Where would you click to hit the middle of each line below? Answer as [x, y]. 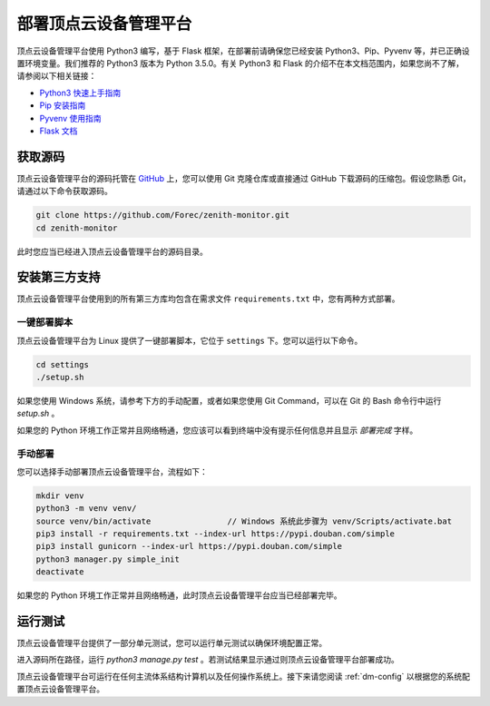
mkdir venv [60, 495]
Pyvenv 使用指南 [70, 118]
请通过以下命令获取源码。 [64, 191]
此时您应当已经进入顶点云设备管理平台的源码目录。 [112, 251]
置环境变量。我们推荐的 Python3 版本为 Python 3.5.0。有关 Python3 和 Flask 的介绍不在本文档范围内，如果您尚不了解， [240, 63]
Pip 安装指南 [63, 105]
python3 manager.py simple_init [108, 559]
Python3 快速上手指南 [80, 93]
